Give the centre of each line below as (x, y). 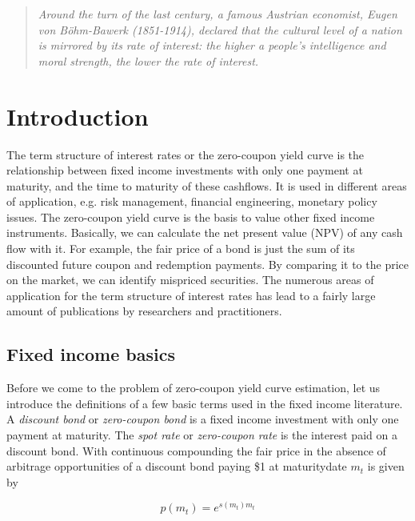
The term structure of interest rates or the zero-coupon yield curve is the (186, 154)
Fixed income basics (91, 354)
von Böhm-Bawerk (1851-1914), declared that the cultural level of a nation (220, 29)
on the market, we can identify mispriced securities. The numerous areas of (190, 280)
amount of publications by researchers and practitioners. (144, 311)
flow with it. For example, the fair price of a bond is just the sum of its (181, 248)
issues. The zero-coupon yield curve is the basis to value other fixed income (191, 216)
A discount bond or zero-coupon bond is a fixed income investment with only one (203, 419)
